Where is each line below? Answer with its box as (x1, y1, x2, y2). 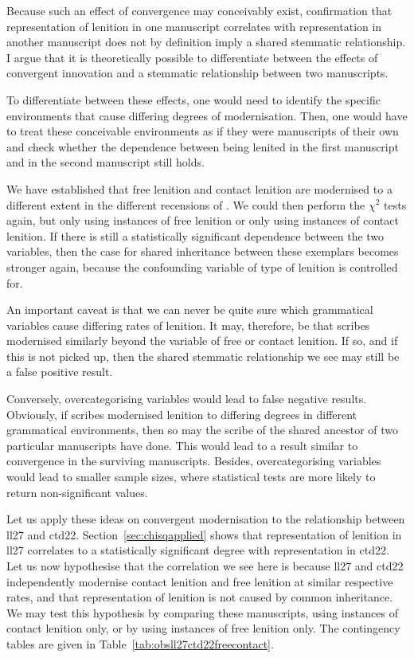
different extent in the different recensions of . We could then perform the (6, 196, 365, 213)
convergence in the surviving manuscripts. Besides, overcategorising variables (6, 452, 381, 469)
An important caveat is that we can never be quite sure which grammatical (6, 301, 373, 318)
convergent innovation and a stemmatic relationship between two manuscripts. (6, 65, 389, 81)
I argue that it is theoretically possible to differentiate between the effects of (6, 49, 378, 65)
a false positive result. (6, 363, 113, 380)
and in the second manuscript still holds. (6, 154, 205, 170)
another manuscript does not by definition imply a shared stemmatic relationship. (6, 33, 406, 50)
